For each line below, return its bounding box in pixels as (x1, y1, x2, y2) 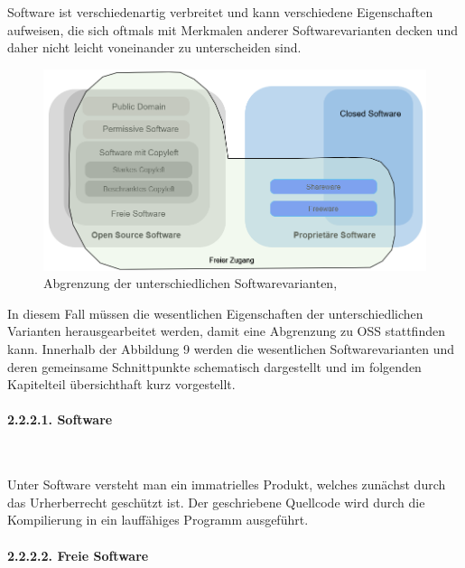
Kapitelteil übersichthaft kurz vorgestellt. (7, 375, 236, 394)
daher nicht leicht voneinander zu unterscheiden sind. (7, 38, 302, 57)
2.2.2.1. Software (7, 410, 113, 429)
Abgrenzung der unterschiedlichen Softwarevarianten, (43, 274, 338, 293)
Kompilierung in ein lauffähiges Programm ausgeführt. (7, 510, 309, 529)
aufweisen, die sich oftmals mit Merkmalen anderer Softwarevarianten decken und (7, 20, 458, 39)
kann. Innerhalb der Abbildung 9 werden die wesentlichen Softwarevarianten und (7, 340, 454, 358)
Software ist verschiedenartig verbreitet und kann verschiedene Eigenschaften (7, 3, 433, 21)
